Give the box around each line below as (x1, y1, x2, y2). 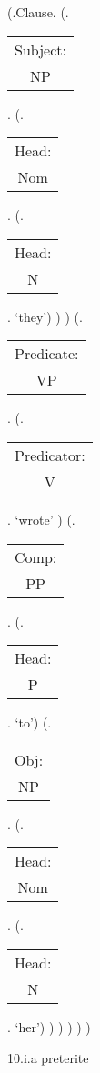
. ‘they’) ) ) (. (7, 306, 83, 326)
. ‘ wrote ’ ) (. (7, 509, 75, 528)
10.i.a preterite (7, 1048, 89, 1067)
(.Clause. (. (7, 3, 69, 21)
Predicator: (15, 444, 85, 466)
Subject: (15, 38, 66, 60)
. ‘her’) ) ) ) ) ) (7, 1017, 91, 1036)
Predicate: (15, 343, 79, 365)
